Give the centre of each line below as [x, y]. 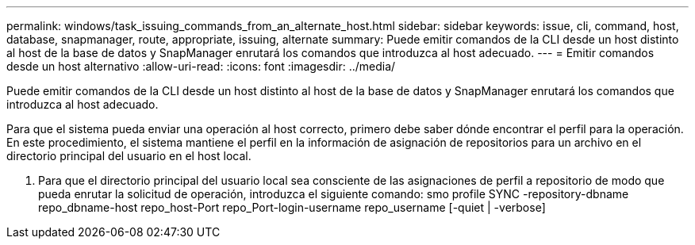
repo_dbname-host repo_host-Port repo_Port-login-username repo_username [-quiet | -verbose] [292, 207]
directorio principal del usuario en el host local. [129, 156]
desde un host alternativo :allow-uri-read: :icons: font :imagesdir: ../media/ [201, 66]
